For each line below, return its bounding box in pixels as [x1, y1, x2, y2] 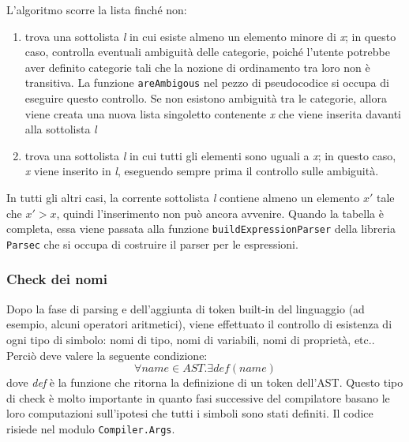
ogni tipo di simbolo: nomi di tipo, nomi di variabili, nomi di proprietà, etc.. [6, 331, 375, 347]
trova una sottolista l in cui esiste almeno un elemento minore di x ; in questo [24, 28, 396, 44]
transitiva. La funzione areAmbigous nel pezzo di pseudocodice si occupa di [24, 74, 389, 91]
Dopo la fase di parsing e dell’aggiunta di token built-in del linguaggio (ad [6, 300, 365, 317]
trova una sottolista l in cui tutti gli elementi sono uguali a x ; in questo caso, [24, 147, 396, 163]
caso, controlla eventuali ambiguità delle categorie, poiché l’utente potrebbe [24, 43, 390, 60]
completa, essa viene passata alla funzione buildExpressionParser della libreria [6, 220, 396, 237]
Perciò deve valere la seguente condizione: [6, 346, 208, 363]
